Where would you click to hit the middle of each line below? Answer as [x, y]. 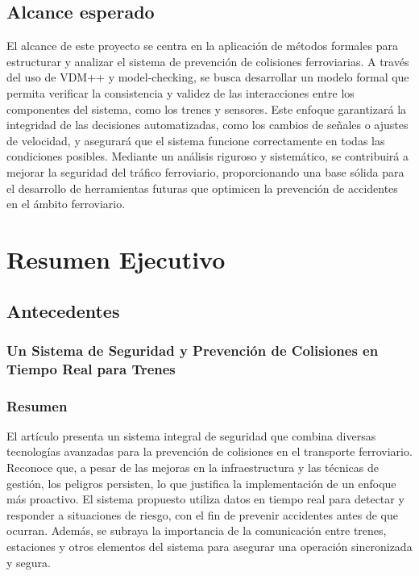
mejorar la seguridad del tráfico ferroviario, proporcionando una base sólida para [205, 171]
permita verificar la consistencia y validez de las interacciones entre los [180, 92]
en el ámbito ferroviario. [66, 204]
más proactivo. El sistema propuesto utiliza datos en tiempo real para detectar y [205, 499]
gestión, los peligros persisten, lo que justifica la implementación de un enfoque [201, 483]
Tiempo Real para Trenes [91, 368]
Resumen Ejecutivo [116, 259]
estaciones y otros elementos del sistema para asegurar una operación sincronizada [209, 547]
